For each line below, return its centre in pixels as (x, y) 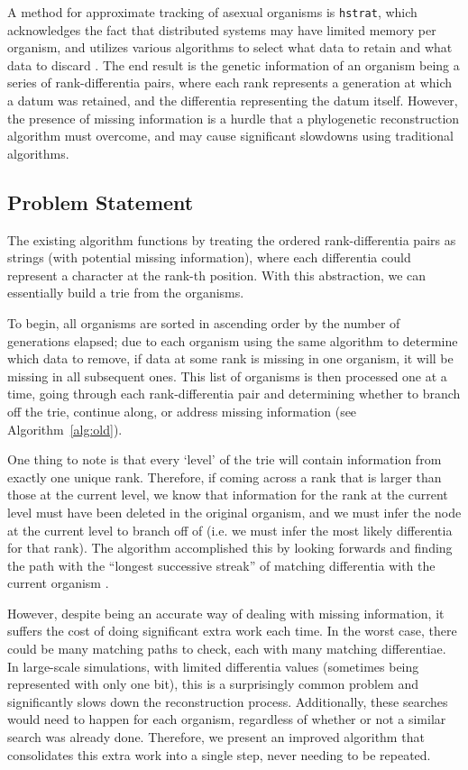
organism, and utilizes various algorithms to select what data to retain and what (230, 47)
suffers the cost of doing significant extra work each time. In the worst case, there (232, 631)
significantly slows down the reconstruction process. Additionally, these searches (228, 701)
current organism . (58, 583)
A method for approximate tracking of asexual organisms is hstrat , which (212, 12)
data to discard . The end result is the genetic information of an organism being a (234, 64)
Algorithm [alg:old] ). (65, 429)
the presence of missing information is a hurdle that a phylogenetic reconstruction (234, 118)
